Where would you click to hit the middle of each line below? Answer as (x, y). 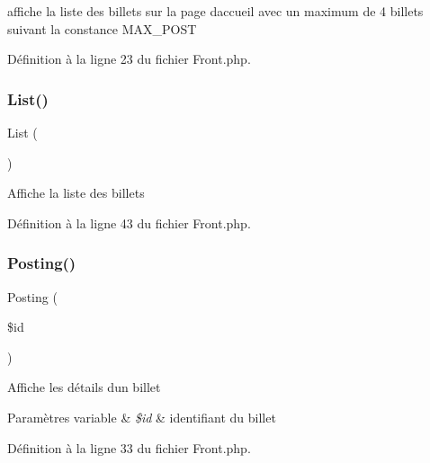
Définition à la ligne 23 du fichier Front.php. (129, 59)
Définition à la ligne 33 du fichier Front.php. (129, 447)
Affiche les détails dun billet (84, 387)
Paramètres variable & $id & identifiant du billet (142, 417)
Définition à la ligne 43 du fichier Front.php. (129, 223)
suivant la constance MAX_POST (102, 28)
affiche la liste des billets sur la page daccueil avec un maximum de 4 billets (215, 11)
